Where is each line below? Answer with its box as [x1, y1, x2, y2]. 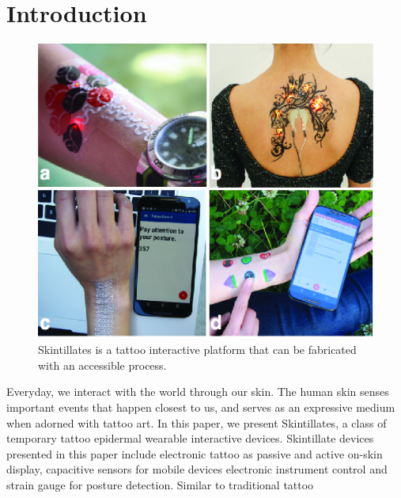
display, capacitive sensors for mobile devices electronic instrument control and [6, 461, 388, 477]
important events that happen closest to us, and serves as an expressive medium [6, 399, 395, 416]
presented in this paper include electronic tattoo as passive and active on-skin [6, 445, 383, 462]
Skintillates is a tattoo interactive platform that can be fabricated [38, 341, 357, 358]
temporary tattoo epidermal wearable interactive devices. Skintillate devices [6, 430, 374, 447]
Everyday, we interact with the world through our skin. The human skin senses [6, 383, 389, 400]
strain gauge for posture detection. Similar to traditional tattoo [6, 477, 314, 493]
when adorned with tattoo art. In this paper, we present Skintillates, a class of [6, 414, 387, 431]
